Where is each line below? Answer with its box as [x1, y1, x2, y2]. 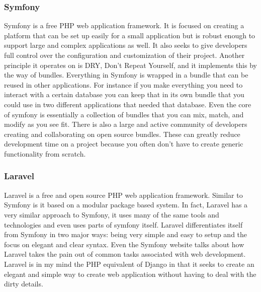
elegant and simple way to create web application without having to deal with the [4, 268, 256, 279]
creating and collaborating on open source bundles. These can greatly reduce [4, 128, 240, 139]
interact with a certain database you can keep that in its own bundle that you [4, 89, 244, 100]
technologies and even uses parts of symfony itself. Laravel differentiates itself [4, 219, 243, 230]
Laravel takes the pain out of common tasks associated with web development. [4, 249, 246, 259]
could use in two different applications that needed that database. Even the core [4, 99, 251, 109]
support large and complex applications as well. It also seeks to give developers [4, 40, 247, 50]
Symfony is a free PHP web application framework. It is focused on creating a [4, 20, 244, 31]
